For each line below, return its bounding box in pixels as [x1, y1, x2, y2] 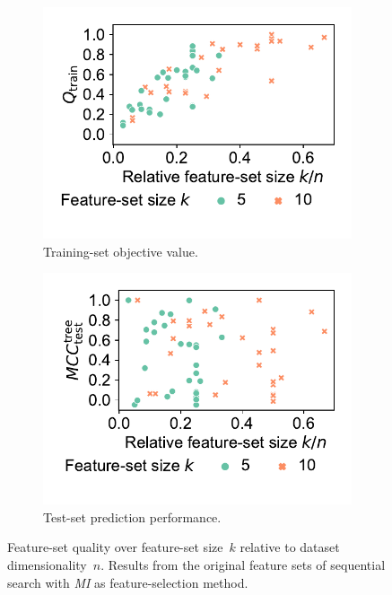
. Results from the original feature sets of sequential [100, 555, 386, 573]
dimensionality [7, 555, 87, 573]
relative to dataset [240, 538, 340, 556]
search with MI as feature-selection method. [7, 573, 248, 591]
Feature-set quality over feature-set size [7, 538, 223, 556]
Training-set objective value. [43, 241, 198, 260]
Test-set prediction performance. [43, 507, 222, 526]
